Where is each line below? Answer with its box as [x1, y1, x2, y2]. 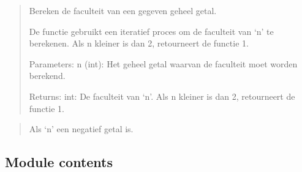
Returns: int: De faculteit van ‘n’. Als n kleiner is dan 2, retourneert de [29, 89, 295, 102]
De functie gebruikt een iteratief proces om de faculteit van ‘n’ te [29, 24, 274, 37]
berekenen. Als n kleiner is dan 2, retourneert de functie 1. [29, 37, 249, 50]
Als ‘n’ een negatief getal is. [29, 122, 134, 135]
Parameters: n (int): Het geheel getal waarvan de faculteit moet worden [29, 57, 298, 70]
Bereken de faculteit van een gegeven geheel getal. [29, 4, 217, 17]
